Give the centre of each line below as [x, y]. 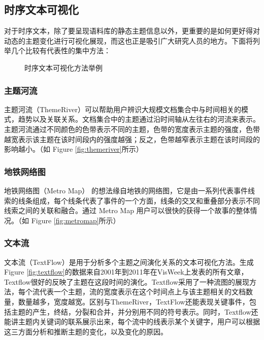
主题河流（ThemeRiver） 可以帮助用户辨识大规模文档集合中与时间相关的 [123, 109]
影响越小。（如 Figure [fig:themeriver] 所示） [74, 149]
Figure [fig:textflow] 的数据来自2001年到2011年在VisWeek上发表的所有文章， [126, 272]
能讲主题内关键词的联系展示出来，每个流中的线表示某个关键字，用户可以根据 [132, 321]
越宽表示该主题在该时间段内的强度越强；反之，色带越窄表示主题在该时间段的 [132, 139]
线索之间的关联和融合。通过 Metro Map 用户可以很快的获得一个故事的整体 [127, 210]
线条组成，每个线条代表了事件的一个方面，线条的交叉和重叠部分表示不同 [139, 200]
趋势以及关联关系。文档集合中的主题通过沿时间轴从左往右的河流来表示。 [139, 119]
